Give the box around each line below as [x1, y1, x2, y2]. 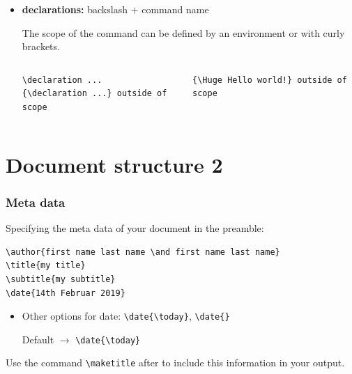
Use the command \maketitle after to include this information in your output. [6, 355, 345, 370]
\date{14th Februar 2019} [6, 288, 125, 298]
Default [22, 332, 54, 346]
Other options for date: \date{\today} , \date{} [22, 309, 230, 323]
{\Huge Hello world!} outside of [192, 75, 347, 85]
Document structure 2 [6, 150, 223, 178]
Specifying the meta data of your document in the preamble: [6, 221, 264, 235]
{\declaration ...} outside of [22, 88, 167, 99]
